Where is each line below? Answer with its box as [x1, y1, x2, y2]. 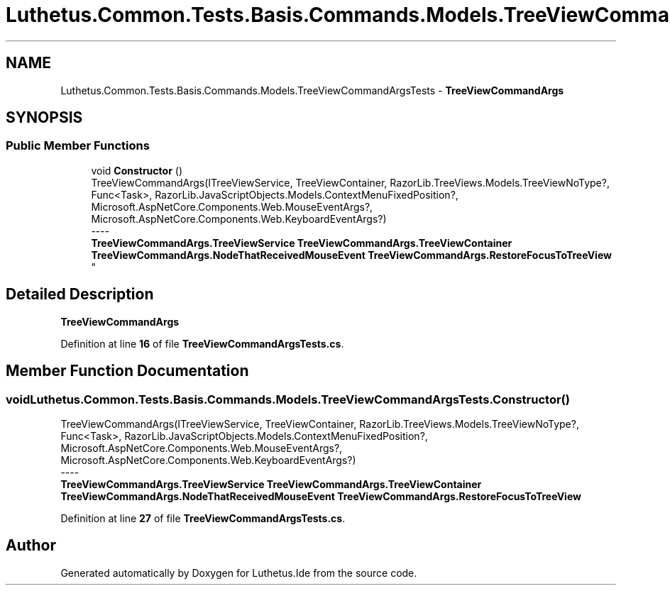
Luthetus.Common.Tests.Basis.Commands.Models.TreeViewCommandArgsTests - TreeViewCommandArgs [60, 84, 564, 96]
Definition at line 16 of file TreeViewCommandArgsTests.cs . [60, 337, 344, 350]
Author [6, 536, 56, 555]
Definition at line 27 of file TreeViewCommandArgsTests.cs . [60, 512, 346, 524]
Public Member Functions [6, 138, 150, 153]
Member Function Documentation [6, 362, 249, 380]
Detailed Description [6, 285, 154, 304]
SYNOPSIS [6, 109, 83, 127]
